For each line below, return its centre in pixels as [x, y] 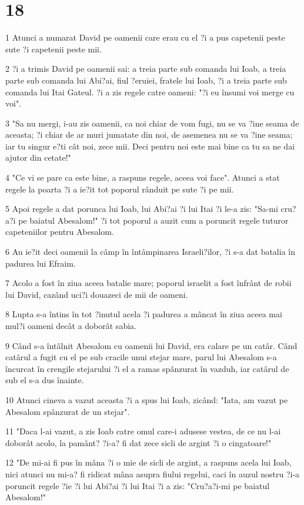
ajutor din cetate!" [38, 157]
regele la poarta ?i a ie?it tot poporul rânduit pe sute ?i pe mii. [120, 189]
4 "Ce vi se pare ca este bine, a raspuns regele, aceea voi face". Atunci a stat [143, 177]
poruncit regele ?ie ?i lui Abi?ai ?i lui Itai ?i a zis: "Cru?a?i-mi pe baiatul [138, 485]
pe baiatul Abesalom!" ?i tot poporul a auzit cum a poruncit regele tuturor [153, 220]
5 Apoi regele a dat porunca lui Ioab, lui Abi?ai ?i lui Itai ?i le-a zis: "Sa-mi [142, 209]
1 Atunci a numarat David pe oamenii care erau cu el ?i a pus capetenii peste [145, 37]
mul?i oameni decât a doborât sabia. [71, 325]
